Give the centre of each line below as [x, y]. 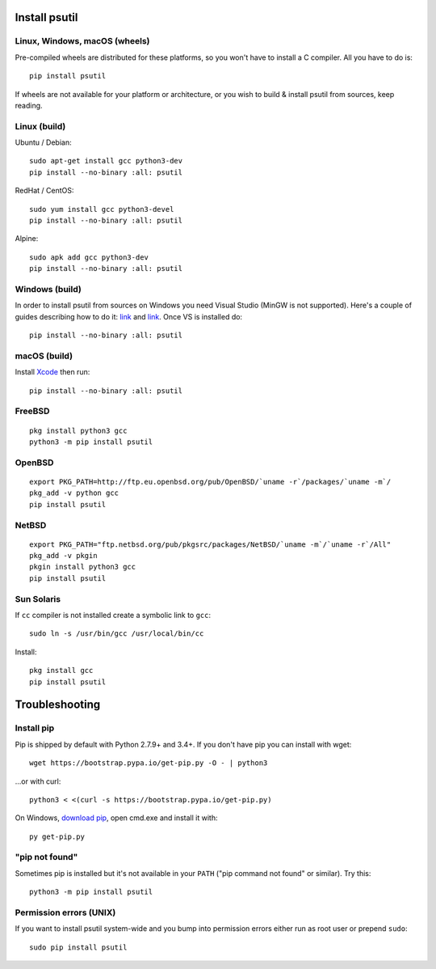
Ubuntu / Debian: [43, 142]
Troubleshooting [58, 705]
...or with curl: [38, 781]
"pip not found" [46, 857]
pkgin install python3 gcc [83, 567]
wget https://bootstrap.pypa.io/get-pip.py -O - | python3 [149, 763]
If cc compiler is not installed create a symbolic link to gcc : [113, 615]
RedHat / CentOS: [44, 191]
